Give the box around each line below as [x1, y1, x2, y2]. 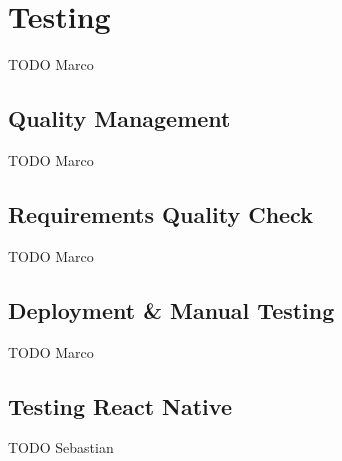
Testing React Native [8, 390, 232, 421]
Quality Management [8, 103, 231, 134]
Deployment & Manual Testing [8, 294, 335, 325]
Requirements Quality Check [8, 198, 313, 229]
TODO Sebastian [8, 437, 114, 458]
